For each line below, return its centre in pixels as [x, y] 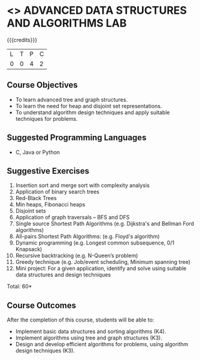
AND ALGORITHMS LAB [67, 23]
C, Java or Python [38, 152]
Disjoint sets [31, 211]
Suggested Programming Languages [77, 138]
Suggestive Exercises [48, 171]
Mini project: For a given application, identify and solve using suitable [101, 269]
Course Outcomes [42, 305]
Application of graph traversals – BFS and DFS [72, 218]
